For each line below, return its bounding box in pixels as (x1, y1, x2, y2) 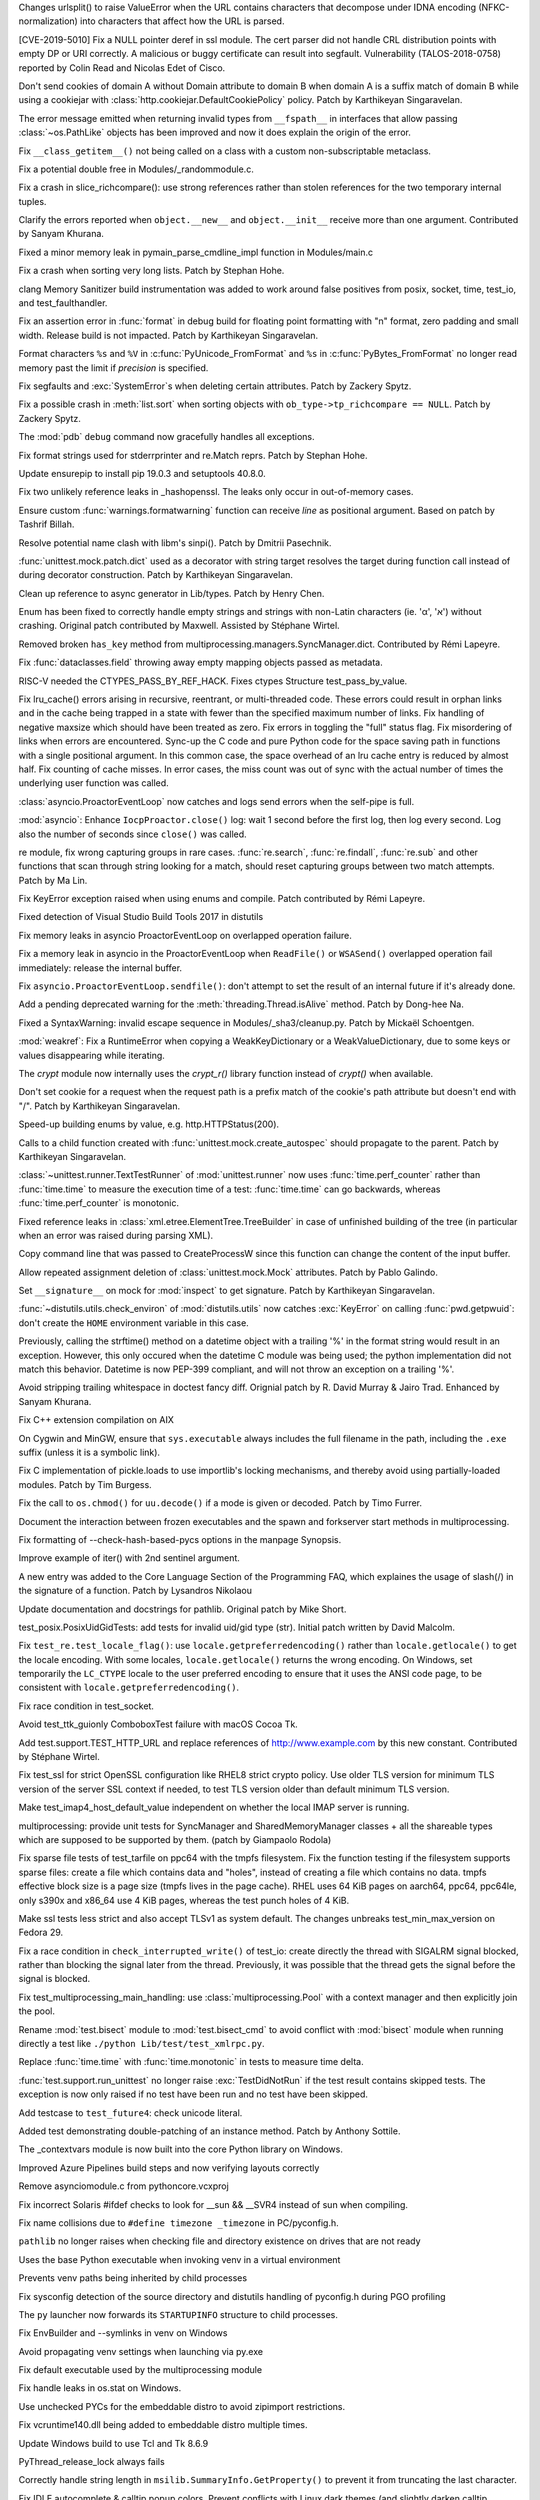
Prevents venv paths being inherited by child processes (18, 2272, 248, 2284)
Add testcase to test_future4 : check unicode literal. (18, 2106, 243, 2119)
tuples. (18, 195, 47, 207)
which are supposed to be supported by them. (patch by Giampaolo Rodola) (18, 1833, 332, 1845)
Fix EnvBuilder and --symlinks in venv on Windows (18, 2327, 228, 2339)
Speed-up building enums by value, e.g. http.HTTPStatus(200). (18, 1118, 280, 1130)
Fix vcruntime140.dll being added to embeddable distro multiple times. (18, 2419, 309, 2431)
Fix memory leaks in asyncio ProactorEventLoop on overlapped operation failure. (18, 929, 352, 941)
